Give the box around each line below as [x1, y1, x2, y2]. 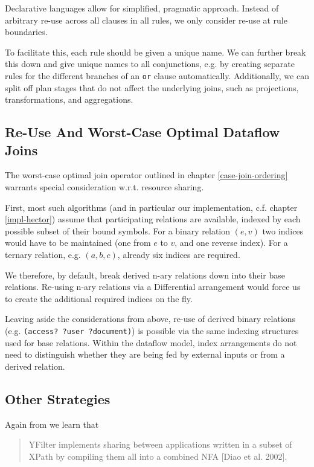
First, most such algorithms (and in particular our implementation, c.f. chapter [5, 201, 298, 213]
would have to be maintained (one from [5, 236, 151, 249]
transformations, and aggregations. [5, 93, 133, 106]
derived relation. [5, 359, 65, 372]
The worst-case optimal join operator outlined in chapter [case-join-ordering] [5, 169, 288, 181]
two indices [262, 224, 304, 237]
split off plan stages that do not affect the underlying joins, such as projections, [5, 81, 299, 94]
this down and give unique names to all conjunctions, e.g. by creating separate [5, 57, 295, 70]
